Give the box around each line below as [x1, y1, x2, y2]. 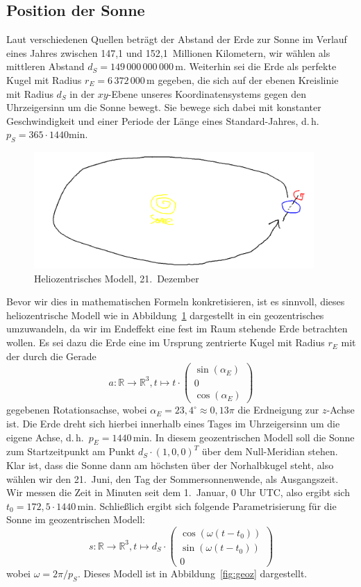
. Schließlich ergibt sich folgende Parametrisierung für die [93, 498, 337, 513]
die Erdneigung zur [237, 402, 319, 417]
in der [69, 86, 95, 101]
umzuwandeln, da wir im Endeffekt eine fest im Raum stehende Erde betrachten [6, 321, 348, 336]
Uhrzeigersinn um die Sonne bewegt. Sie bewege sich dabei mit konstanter [6, 100, 321, 114]
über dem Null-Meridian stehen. [201, 444, 338, 459]
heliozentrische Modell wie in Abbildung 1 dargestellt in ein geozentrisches [6, 307, 324, 322]
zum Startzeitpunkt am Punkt [6, 444, 135, 459]
